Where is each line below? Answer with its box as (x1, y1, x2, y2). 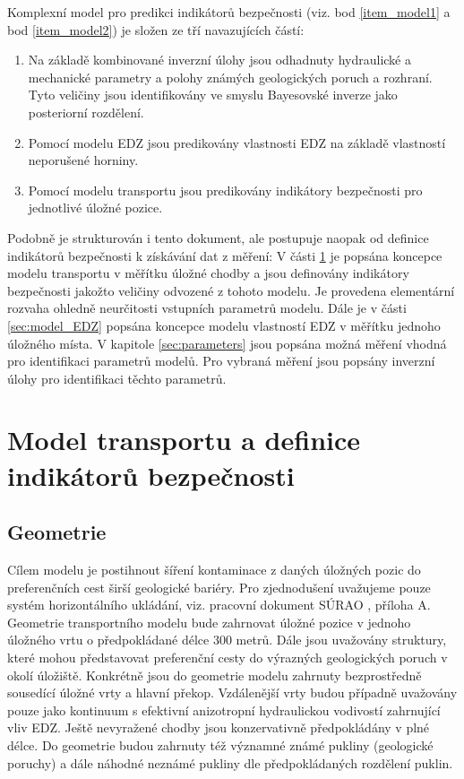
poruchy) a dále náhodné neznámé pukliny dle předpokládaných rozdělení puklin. (7, 753, 453, 772)
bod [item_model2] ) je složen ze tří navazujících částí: (7, 20, 305, 39)
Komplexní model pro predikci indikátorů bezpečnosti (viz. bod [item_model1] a (7, 3, 451, 21)
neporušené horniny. (28, 151, 139, 169)
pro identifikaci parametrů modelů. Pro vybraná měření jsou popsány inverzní (7, 351, 435, 370)
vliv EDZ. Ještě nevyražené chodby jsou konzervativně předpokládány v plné (7, 718, 430, 737)
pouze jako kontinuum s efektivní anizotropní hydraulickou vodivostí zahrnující (7, 700, 441, 719)
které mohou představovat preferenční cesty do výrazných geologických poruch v (7, 648, 448, 667)
